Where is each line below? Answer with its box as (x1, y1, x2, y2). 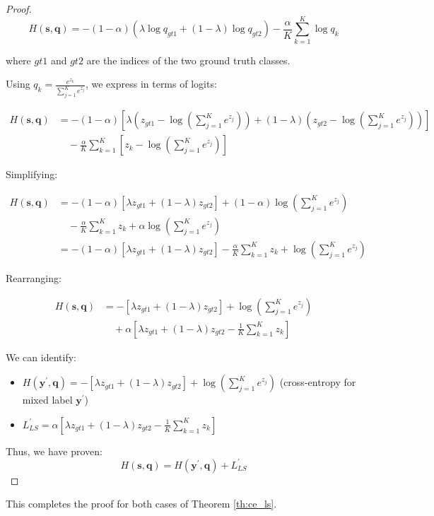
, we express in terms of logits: (85, 76, 217, 91)
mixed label (22, 392, 73, 407)
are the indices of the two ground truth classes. (86, 52, 291, 67)
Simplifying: (6, 167, 58, 182)
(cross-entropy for (279, 375, 356, 389)
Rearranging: (6, 270, 61, 285)
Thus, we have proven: (6, 443, 102, 458)
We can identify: (6, 349, 76, 364)
